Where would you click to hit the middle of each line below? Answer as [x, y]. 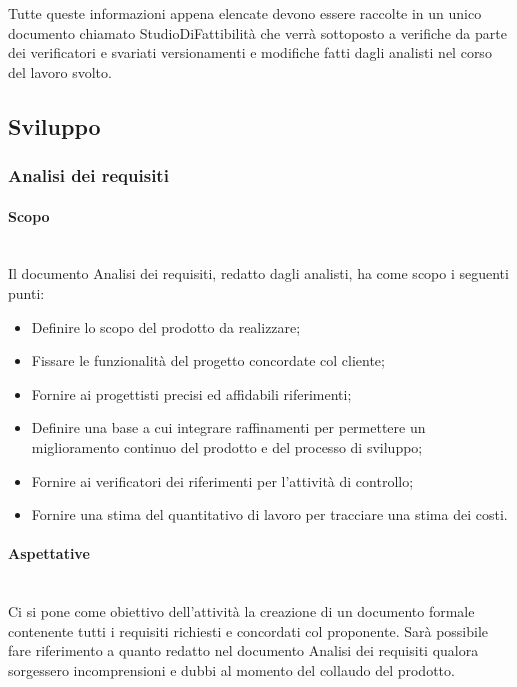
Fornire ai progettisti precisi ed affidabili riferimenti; [191, 393]
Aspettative [49, 553]
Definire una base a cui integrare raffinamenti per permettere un [228, 427]
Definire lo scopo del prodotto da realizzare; [166, 326]
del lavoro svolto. [60, 71]
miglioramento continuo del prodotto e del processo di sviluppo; [227, 446]
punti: [26, 292]
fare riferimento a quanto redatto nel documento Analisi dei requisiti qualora [243, 650]
